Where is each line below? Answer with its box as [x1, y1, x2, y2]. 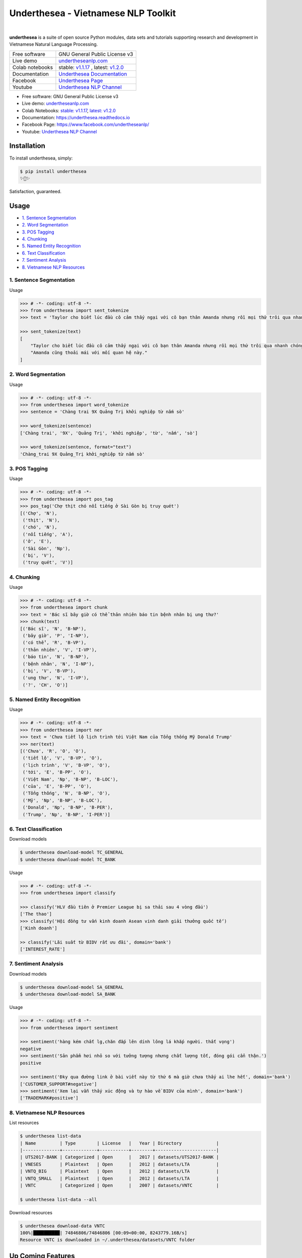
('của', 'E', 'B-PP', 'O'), [23, 783, 92, 789]
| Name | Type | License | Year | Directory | [20, 1140, 219, 1146]
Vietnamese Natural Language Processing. [9, 41, 98, 47]
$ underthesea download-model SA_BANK [20, 991, 116, 997]
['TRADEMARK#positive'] [20, 1095, 79, 1101]
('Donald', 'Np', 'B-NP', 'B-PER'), [23, 805, 113, 810]
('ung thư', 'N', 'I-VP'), [23, 675, 89, 681]
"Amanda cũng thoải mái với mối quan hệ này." [30, 350, 148, 356]
